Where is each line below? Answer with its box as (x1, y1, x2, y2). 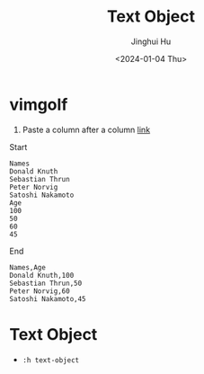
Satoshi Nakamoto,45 (9, 294, 87, 303)
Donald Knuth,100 (9, 271, 75, 280)
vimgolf (9, 94, 68, 114)
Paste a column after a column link (22, 124, 151, 135)
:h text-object (22, 355, 80, 365)
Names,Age (9, 263, 47, 272)
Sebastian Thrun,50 (9, 279, 83, 288)
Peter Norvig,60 (9, 286, 70, 296)
